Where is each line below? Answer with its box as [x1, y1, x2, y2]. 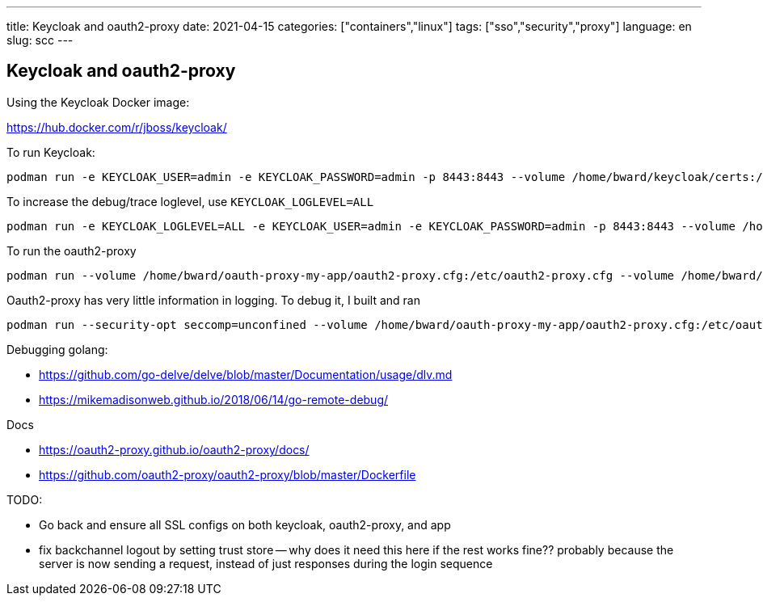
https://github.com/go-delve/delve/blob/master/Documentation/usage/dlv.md [39, 367, 453, 381]
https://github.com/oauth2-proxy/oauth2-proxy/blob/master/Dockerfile [39, 467, 416, 482]
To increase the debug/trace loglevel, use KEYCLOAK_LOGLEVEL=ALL [6, 194, 374, 208]
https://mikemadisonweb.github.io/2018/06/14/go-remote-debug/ [39, 392, 389, 406]
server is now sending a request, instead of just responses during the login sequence [39, 556, 493, 570]
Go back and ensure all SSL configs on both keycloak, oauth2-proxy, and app [39, 517, 451, 532]
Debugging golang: [6, 342, 108, 356]
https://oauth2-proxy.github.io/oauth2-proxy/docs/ [39, 442, 310, 457]
